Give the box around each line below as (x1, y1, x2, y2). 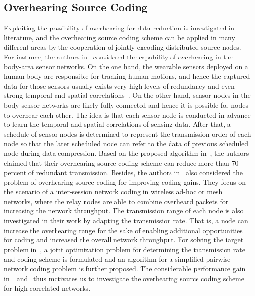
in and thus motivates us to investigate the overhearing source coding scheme (4, 273, 244, 283)
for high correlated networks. (4, 283, 91, 293)
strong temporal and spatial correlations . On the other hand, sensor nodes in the (4, 90, 251, 100)
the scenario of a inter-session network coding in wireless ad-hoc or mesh (4, 186, 223, 197)
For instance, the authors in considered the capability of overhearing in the (4, 51, 233, 61)
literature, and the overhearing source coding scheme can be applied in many (4, 32, 235, 42)
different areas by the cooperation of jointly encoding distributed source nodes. (4, 42, 241, 52)
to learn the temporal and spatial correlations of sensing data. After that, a (4, 119, 231, 129)
